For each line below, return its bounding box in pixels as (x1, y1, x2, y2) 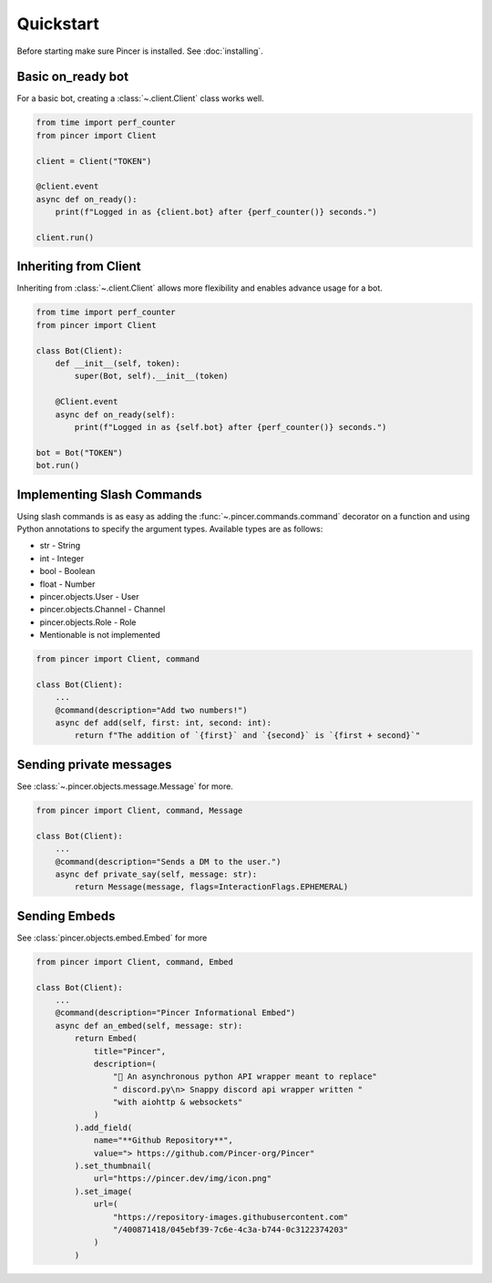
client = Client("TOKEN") (36, 156, 152, 166)
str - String (39, 540, 81, 551)
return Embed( (74, 1033, 138, 1043)
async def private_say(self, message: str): (55, 868, 258, 879)
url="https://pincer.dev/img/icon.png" (93, 1174, 272, 1184)
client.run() (36, 232, 95, 242)
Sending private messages (16, 756, 172, 772)
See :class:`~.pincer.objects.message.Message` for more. (16, 780, 234, 792)
